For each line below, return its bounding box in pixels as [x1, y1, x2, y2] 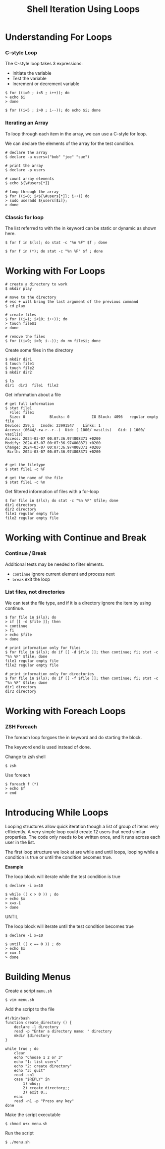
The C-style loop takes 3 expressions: [5, 61, 83, 67]
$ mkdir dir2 [5, 370, 32, 375]
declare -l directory [14, 1024, 58, 1029]
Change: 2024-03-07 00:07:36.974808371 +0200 [5, 445, 101, 450]
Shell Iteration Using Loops [26, 3, 140, 15]
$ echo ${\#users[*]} [5, 180, 50, 185]
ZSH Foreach [5, 723, 37, 730]
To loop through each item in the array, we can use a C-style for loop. [5, 130, 147, 136]
